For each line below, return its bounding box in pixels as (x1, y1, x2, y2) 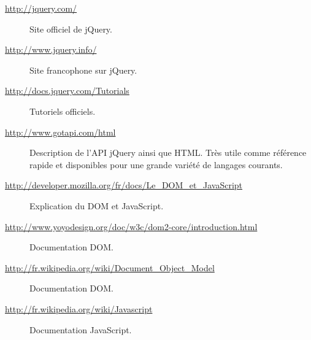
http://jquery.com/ (5, 2, 77, 14)
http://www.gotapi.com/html (5, 125, 116, 138)
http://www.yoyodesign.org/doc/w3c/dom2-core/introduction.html (5, 220, 258, 233)
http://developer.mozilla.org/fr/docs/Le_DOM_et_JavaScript (5, 179, 243, 191)
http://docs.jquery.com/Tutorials (5, 84, 129, 97)
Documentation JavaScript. (29, 323, 132, 336)
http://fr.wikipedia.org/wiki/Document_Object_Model (5, 261, 215, 274)
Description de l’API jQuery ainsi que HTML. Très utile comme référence (29, 146, 307, 159)
